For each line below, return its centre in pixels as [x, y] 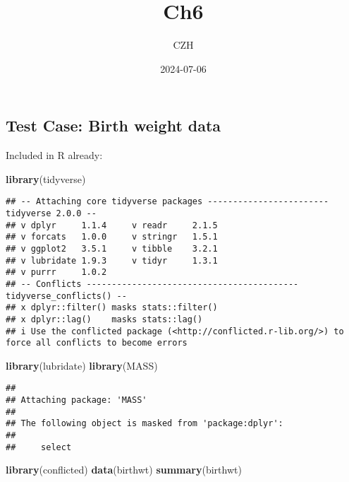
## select [39, 447]
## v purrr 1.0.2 [56, 272]
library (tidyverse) [46, 178]
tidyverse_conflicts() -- [66, 296]
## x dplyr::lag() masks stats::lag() [104, 319]
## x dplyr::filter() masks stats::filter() [112, 308]
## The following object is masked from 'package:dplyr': [145, 424]
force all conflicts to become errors [97, 343]
